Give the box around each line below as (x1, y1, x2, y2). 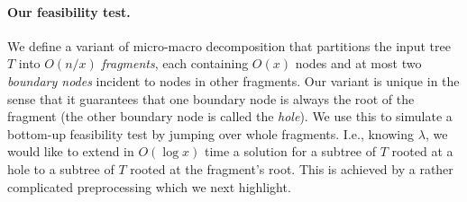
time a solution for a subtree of (204, 142, 376, 161)
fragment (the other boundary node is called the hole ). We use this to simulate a (7, 107, 453, 126)
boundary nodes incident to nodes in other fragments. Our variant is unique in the (7, 71, 460, 90)
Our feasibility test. (7, 2, 131, 21)
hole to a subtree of (7, 159, 114, 178)
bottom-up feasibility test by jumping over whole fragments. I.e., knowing (7, 124, 415, 143)
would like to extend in (7, 142, 134, 161)
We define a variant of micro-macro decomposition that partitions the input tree (7, 36, 451, 55)
